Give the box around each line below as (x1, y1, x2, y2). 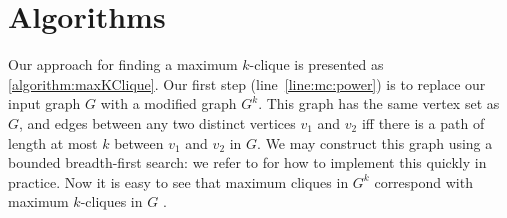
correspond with (374, 171, 473, 192)
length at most (8, 132, 98, 153)
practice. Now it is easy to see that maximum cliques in (8, 171, 349, 192)
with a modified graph (100, 93, 237, 114)
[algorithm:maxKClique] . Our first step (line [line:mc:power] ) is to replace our (8, 73, 486, 94)
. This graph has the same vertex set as (258, 93, 500, 114)
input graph (8, 93, 81, 114)
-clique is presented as (249, 54, 384, 75)
